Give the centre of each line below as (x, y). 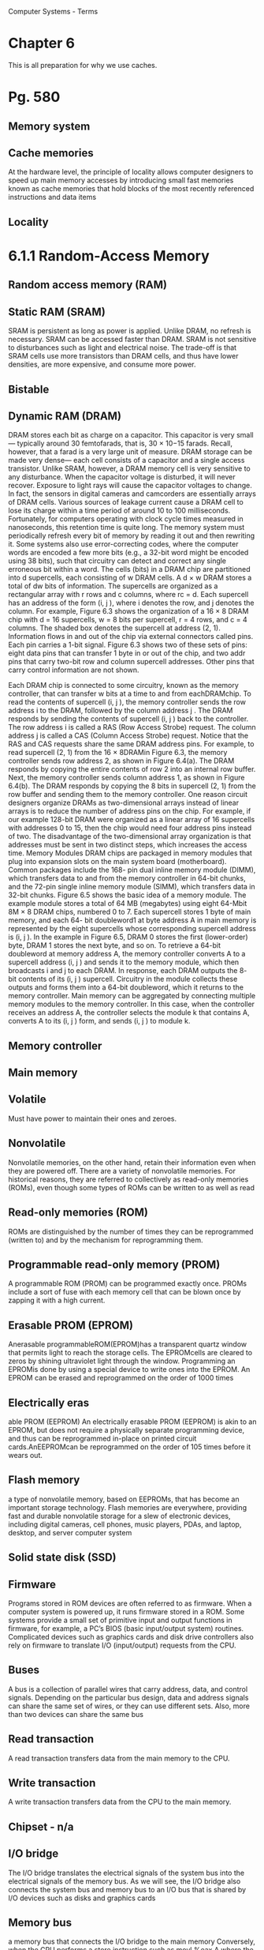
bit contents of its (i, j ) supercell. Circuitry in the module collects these (123, 979)
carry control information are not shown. (74, 670)
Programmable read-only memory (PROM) (114, 1264)
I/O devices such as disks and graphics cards (82, 1898)
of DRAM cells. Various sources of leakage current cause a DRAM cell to (126, 502)
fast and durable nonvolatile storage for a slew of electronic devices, (119, 1516)
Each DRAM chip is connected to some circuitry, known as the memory (123, 686)
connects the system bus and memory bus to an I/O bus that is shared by (127, 1889)
